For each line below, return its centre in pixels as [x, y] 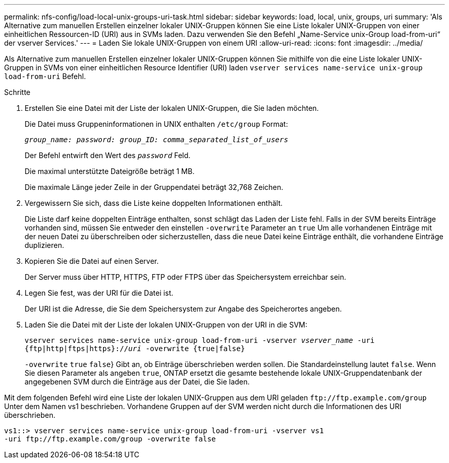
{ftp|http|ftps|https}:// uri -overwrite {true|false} [135, 349]
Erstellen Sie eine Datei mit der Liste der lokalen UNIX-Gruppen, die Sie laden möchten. [172, 108]
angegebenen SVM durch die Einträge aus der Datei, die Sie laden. [137, 382]
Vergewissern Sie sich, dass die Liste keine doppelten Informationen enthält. [154, 203]
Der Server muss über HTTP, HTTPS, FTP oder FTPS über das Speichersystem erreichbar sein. [186, 277]
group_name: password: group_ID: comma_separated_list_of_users [157, 140]
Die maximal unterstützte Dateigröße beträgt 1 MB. [110, 171]
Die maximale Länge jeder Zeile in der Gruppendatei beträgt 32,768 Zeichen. [154, 187]
